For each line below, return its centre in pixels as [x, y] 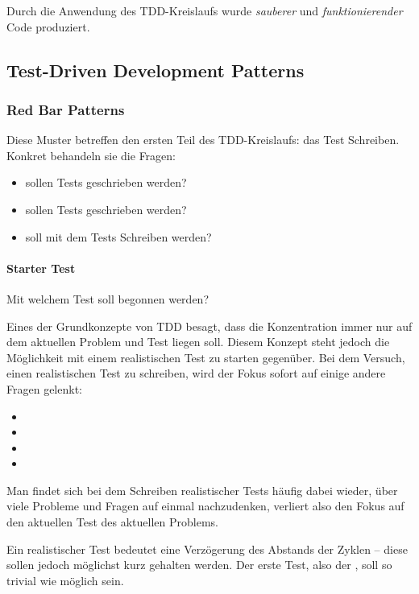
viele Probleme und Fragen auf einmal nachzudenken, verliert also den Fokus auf [205, 506]
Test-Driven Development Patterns [156, 70]
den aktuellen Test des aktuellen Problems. [112, 522]
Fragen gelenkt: [44, 388]
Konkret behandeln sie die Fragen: [91, 155]
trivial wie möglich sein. [65, 580]
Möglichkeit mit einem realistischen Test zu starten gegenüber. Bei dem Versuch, [206, 357]
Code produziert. [48, 26]
